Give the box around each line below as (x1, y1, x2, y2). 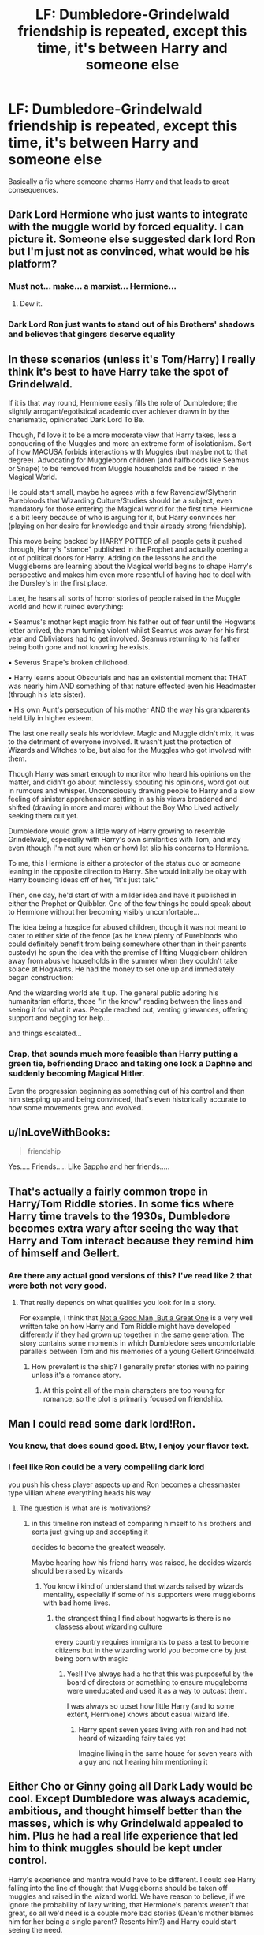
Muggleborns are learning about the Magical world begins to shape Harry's (8, 562, 253, 571)
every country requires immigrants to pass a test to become (54, 1637, 250, 1646)
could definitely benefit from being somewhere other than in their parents (8, 939, 247, 949)
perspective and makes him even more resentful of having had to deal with (8, 570, 251, 579)
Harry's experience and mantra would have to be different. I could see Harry (8, 1874, 256, 1884)
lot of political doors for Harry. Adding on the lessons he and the (8, 553, 217, 563)
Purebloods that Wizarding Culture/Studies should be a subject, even (8, 496, 232, 506)
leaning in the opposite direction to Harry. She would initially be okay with (8, 866, 247, 877)
